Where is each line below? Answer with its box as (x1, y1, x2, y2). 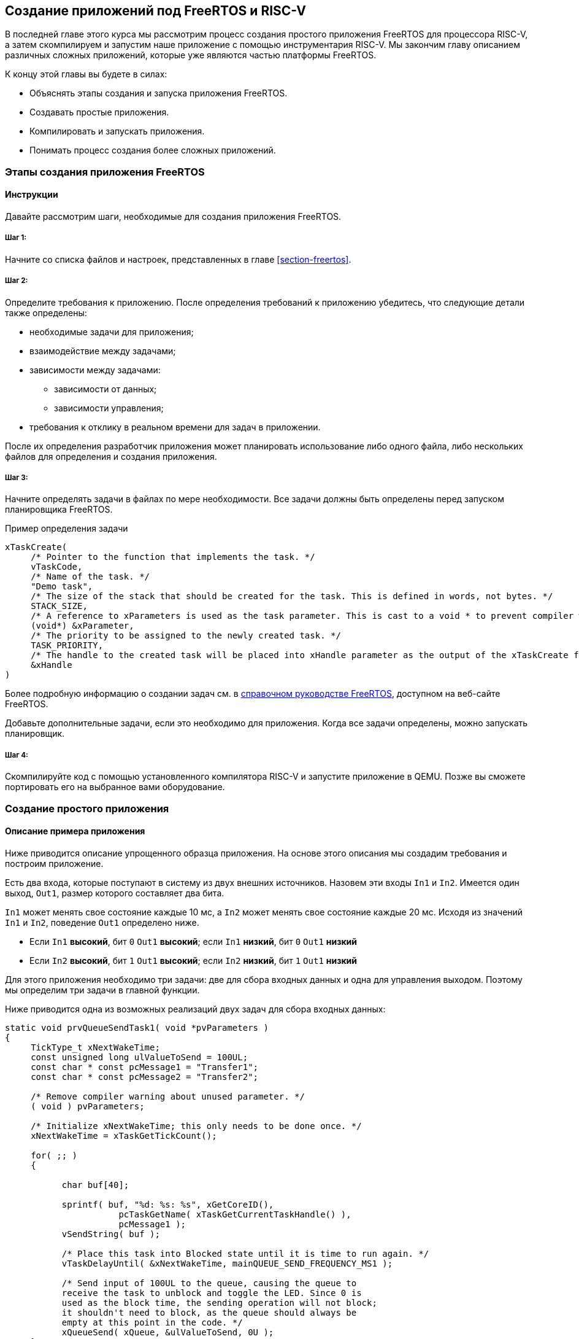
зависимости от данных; (54, 383, 157, 394)
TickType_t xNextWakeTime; (31, 1042, 160, 1052)
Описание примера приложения (5, 826, 145, 837)
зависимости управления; (54, 402, 164, 413)
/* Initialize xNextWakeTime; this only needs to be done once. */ (31, 1120, 362, 1131)
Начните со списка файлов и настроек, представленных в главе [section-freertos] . (5, 254, 351, 265)
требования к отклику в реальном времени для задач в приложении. (29, 421, 321, 432)
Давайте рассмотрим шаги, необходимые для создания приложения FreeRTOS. (5, 211, 342, 222)
